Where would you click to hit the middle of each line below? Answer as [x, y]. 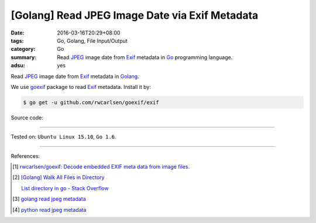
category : [23, 49]
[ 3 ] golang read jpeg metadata [49, 199]
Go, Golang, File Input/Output [92, 40]
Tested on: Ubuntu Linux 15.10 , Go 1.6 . [63, 137]
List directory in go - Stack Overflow [65, 188]
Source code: [27, 118]
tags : [17, 40]
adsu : [18, 66]
